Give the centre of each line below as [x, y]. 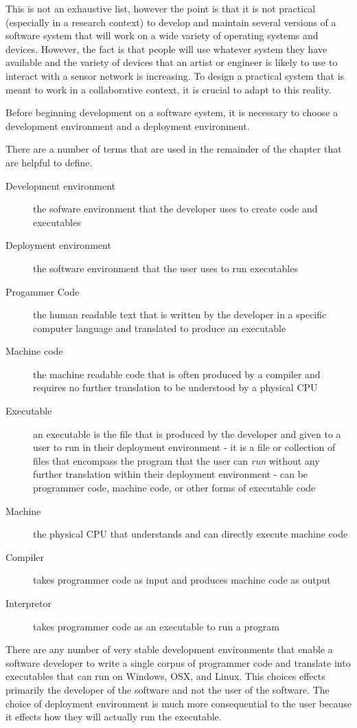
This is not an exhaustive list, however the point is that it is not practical [161, 8]
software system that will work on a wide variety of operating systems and [162, 35]
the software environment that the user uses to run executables [165, 268]
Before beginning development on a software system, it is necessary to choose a [172, 112]
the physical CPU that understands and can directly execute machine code [191, 534]
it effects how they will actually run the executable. [114, 717]
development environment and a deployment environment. [128, 125]
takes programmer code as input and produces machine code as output [182, 580]
